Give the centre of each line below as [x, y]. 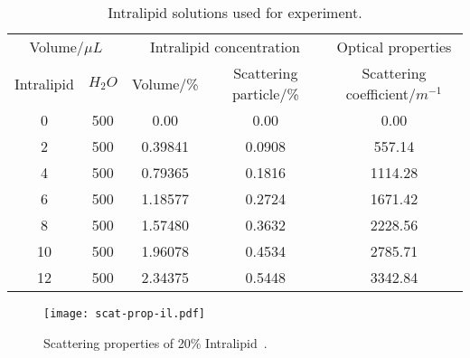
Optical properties [394, 47]
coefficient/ [381, 94]
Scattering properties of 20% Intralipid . [155, 342]
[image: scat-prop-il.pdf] [124, 314]
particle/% [265, 94]
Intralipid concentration [225, 47]
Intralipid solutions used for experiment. [235, 12]
